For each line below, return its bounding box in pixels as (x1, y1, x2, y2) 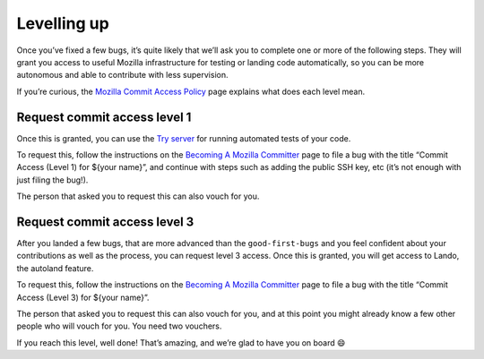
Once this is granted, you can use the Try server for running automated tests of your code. (16, 132, 351, 143)
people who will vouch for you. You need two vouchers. (16, 321, 222, 331)
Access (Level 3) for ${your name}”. (16, 292, 150, 303)
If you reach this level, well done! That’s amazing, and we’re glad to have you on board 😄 (16, 337, 346, 348)
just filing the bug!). (16, 175, 89, 185)
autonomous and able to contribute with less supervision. (16, 70, 229, 81)
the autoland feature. (16, 262, 94, 273)
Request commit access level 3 (16, 215, 194, 229)
